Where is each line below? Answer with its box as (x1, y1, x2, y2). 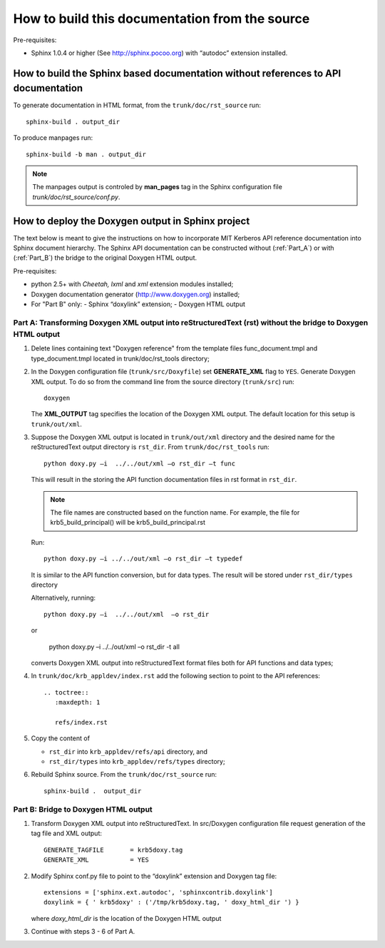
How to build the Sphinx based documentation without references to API (13, 67, 342, 79)
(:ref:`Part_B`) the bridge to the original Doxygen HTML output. (13, 253, 197, 262)
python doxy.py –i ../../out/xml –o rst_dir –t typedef (43, 555, 243, 563)
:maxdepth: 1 (54, 698, 101, 707)
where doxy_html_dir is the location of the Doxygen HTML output (31, 914, 222, 922)
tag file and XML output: (31, 829, 103, 838)
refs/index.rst (54, 718, 108, 726)
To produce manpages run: (13, 133, 93, 142)
